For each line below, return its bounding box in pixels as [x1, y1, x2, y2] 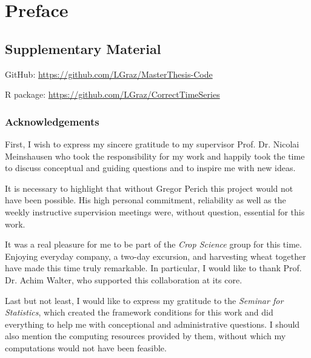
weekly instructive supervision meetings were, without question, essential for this [5, 205, 305, 218]
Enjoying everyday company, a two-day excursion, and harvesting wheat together [5, 249, 306, 262]
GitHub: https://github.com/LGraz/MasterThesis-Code [5, 67, 213, 80]
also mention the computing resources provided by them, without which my [5, 329, 286, 342]
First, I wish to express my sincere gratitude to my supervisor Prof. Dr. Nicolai [5, 137, 299, 150]
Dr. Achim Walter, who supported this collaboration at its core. [5, 273, 242, 286]
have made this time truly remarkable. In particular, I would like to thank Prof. [5, 262, 302, 274]
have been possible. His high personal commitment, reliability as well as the [5, 194, 286, 206]
